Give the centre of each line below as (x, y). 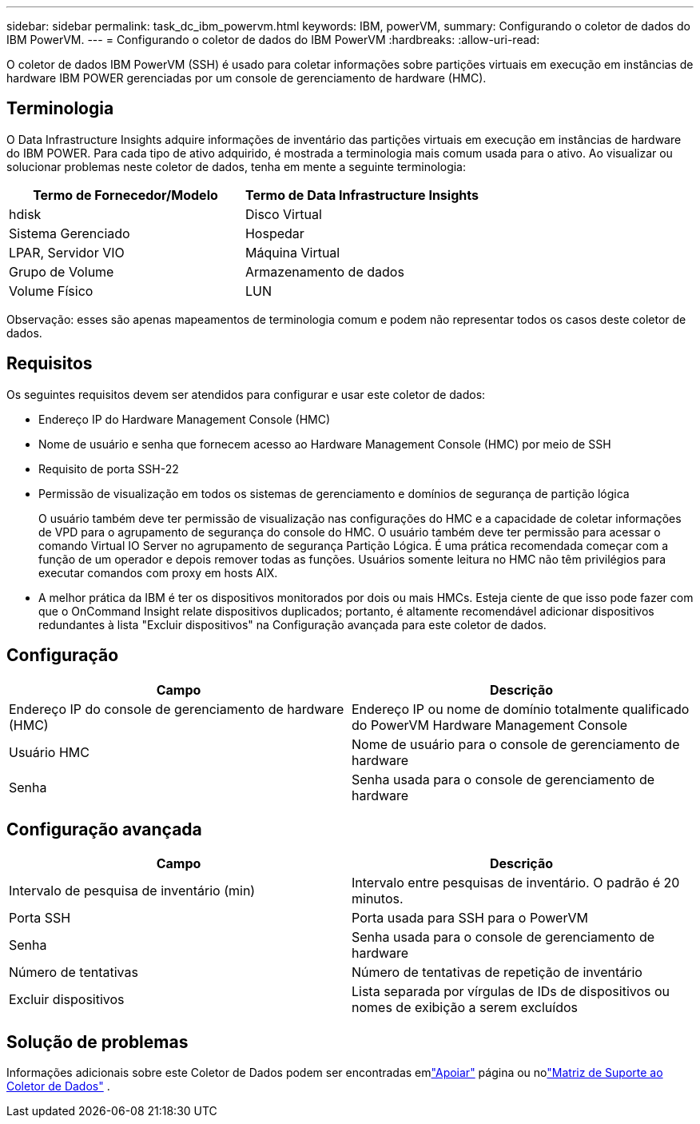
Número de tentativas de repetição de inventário (497, 973)
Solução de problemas (97, 1042)
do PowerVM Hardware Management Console (490, 725)
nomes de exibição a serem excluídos (465, 1008)
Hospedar (274, 233)
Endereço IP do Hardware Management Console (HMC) (185, 419)
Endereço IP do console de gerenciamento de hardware (177, 709)
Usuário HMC (49, 752)
